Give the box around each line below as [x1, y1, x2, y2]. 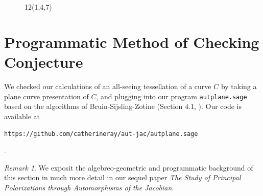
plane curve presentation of [4, 91, 89, 101]
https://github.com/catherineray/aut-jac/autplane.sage [4, 130, 198, 138]
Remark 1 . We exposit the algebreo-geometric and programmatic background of [4, 162, 253, 173]
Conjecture [4, 51, 83, 72]
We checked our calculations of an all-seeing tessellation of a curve [4, 80, 211, 91]
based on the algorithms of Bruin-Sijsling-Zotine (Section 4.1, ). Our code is [4, 101, 242, 111]
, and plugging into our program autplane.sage [96, 91, 247, 101]
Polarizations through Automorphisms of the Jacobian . [4, 182, 174, 192]
